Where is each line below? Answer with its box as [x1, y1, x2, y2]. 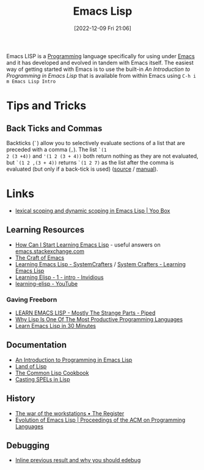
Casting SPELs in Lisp [15, 375, 70, 383]
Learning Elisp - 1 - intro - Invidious [15, 274, 104, 281]
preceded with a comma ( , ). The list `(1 [6, 146, 107, 153]
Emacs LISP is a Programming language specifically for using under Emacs [6, 52, 195, 59]
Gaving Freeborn [6, 295, 57, 304]
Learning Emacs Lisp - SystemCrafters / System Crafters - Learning [15, 260, 186, 267]
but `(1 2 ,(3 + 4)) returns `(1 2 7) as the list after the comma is [6, 159, 174, 166]
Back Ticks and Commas [6, 123, 103, 133]
